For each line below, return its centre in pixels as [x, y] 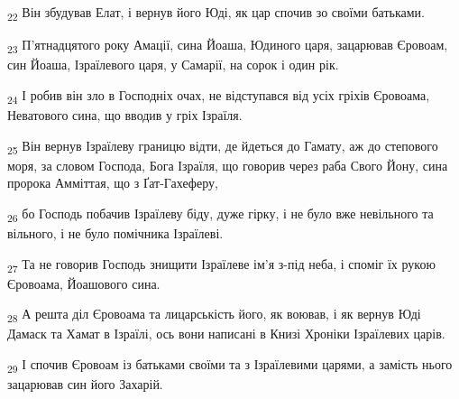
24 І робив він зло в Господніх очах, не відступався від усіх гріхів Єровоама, [219, 96]
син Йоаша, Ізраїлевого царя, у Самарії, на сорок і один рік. [173, 65]
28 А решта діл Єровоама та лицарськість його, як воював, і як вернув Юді [214, 315]
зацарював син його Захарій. [85, 384]
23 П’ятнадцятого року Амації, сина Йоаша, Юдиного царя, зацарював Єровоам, [228, 46]
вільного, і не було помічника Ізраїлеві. [115, 233]
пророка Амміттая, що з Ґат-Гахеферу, [113, 183]
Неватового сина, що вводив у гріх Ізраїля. [125, 114]
